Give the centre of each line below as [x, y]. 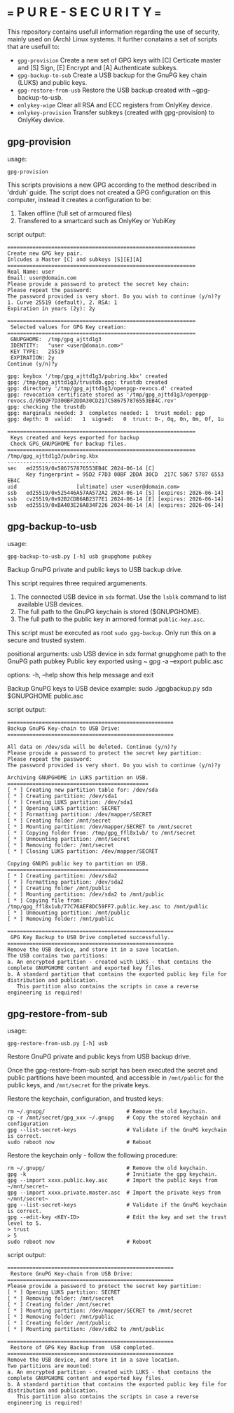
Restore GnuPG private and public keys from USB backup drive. [99, 1056]
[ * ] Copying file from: [45, 900]
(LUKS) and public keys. [52, 82]
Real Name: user [31, 272]
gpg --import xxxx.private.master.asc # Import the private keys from [114, 1193]
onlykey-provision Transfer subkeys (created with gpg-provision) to [116, 112]
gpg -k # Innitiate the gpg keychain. [112, 1174]
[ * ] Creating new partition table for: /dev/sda [83, 790]
